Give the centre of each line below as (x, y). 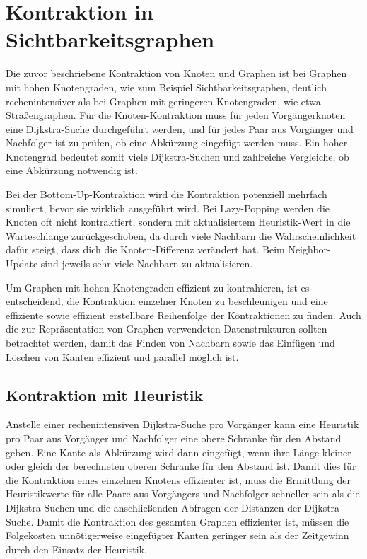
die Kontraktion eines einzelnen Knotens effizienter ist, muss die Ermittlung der (178, 479)
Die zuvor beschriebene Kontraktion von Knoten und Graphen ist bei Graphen (176, 73)
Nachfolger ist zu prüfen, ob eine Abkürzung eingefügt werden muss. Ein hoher (177, 143)
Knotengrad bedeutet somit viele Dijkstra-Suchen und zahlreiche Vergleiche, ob (177, 156)
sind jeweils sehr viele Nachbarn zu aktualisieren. (147, 264)
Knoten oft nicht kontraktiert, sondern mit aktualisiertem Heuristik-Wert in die (178, 222)
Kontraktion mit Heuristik (105, 394)
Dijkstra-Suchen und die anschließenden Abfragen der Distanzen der (153, 507)
